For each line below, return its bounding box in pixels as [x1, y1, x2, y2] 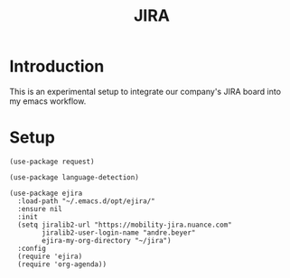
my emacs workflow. [9, 96, 87, 107]
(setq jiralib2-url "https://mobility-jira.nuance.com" [17, 220, 232, 229]
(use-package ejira [9, 189, 83, 198]
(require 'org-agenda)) [17, 259, 107, 269]
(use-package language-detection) [9, 172, 140, 181]
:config [17, 244, 47, 253]
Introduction [9, 56, 105, 77]
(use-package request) [9, 157, 95, 166]
